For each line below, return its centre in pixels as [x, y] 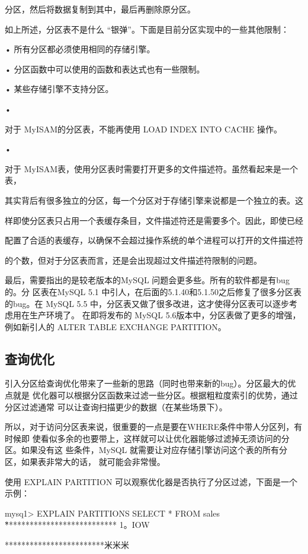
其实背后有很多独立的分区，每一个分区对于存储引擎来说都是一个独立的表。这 [154, 200]
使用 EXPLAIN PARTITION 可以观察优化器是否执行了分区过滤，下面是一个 [151, 481]
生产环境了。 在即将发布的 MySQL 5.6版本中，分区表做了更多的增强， [165, 315]
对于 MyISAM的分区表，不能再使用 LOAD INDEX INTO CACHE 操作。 [144, 129]
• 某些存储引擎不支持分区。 [59, 89]
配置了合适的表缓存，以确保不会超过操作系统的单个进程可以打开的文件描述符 [154, 240]
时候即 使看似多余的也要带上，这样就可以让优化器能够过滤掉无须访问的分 [147, 438]
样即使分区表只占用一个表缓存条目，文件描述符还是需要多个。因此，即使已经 [154, 220]
